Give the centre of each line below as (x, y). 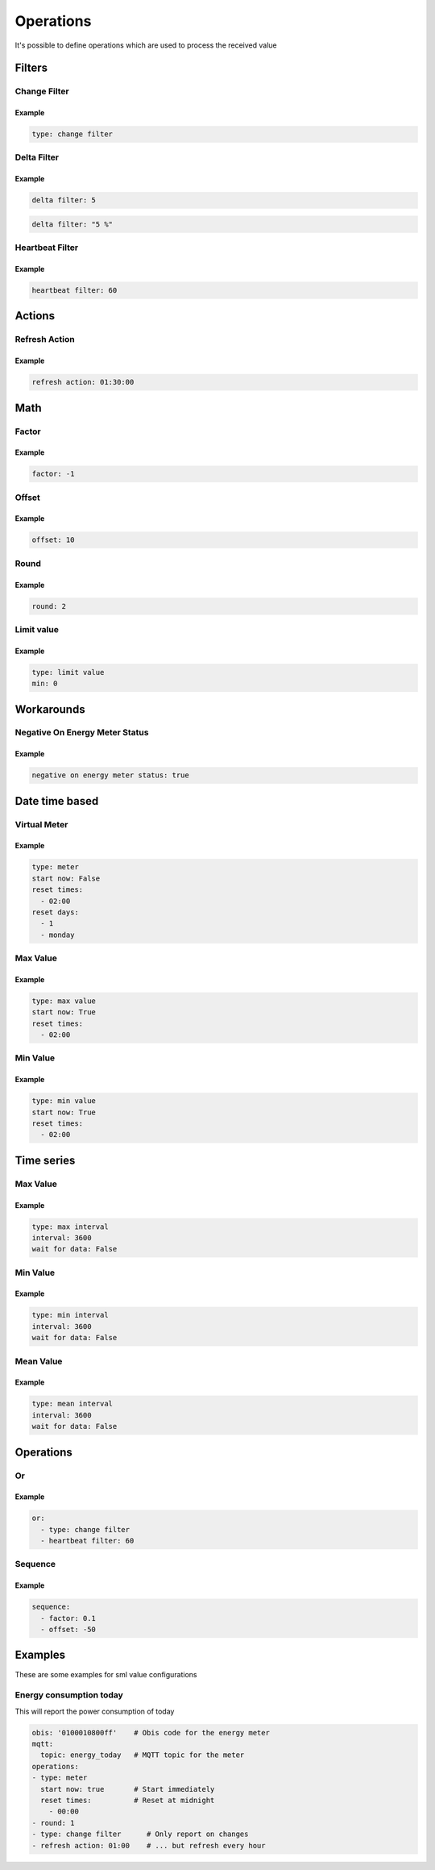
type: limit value (68, 672)
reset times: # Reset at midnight (128, 1800)
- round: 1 (53, 1823)
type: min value (64, 1101)
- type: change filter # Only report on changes (140, 1834)
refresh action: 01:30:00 (83, 382)
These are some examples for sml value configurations (106, 1674)
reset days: (56, 912)
